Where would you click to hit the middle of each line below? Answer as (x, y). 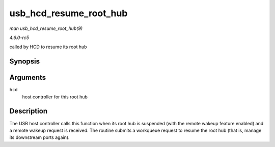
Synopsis (25, 62)
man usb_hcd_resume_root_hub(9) (46, 28)
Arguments (28, 78)
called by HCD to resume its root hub (48, 47)
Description (29, 111)
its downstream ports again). (39, 137)
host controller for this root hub (55, 97)
